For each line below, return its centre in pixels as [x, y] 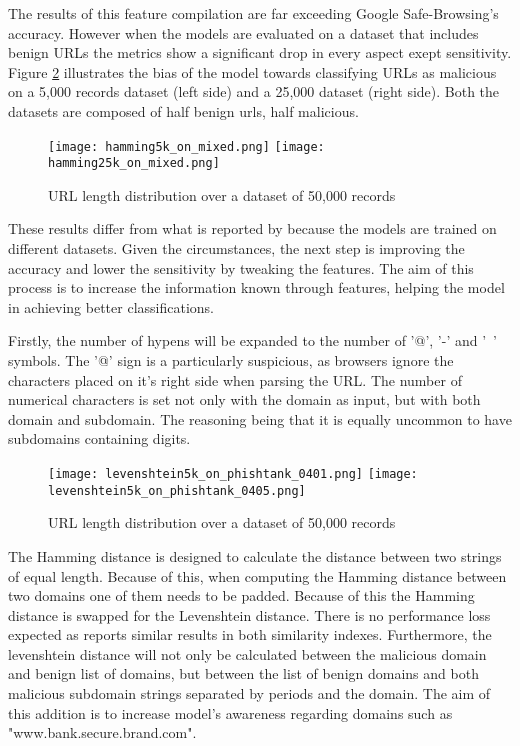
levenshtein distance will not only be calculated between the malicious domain [247, 653]
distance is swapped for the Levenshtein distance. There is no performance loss [249, 614]
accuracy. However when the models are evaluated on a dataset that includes [243, 32]
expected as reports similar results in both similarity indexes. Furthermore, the [250, 634]
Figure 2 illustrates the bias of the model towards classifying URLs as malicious [252, 71]
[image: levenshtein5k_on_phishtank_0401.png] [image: [233, 474]
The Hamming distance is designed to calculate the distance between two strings [255, 555]
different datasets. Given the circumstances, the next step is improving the [236, 248]
